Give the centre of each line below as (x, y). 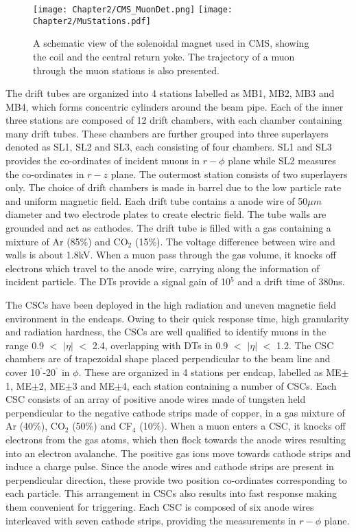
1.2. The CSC (305, 345)
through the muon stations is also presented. (126, 70)
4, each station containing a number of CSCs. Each (229, 385)
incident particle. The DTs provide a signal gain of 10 (118, 281)
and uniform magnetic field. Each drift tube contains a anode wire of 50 (157, 200)
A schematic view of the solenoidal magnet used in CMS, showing (171, 43)
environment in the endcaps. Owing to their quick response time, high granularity (177, 318)
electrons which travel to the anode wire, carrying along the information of (163, 268)
